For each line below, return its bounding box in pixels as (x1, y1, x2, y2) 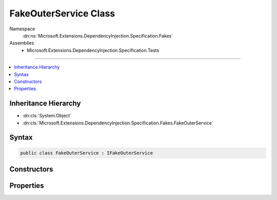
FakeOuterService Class (9, 8, 115, 19)
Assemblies (9, 40, 34, 46)
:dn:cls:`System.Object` (22, 113, 72, 119)
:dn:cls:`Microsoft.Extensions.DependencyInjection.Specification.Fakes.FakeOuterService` (22, 120, 213, 126)
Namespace (9, 26, 35, 32)
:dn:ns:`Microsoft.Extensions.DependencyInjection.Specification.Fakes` (22, 32, 173, 39)
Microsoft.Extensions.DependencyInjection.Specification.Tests (27, 47, 160, 53)
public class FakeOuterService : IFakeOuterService (20, 150, 153, 156)
